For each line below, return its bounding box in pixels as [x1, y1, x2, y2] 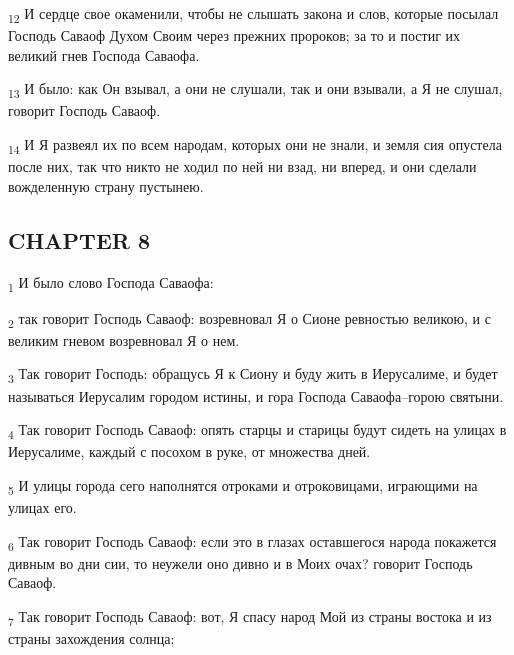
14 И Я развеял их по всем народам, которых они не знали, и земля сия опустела [8, 134, 502, 157]
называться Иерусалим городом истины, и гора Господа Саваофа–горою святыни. [8, 385, 504, 406]
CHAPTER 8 [8, 224, 151, 255]
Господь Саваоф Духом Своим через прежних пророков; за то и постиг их [8, 25, 461, 46]
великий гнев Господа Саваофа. [8, 44, 200, 65]
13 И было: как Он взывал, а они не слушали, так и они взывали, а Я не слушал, [8, 78, 503, 102]
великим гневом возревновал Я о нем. [8, 329, 240, 350]
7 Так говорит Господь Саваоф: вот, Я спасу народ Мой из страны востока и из [8, 605, 492, 629]
